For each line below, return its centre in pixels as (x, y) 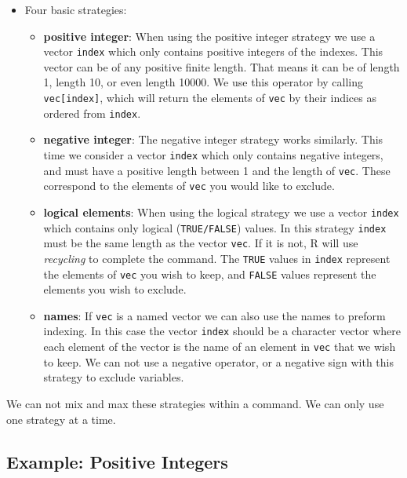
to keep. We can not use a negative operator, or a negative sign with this (218, 361)
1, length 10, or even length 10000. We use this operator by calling (203, 82)
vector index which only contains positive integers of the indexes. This (213, 51)
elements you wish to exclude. (115, 289)
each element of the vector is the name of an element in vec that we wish (220, 347)
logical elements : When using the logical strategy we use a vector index (221, 212)
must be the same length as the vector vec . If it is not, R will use (201, 243)
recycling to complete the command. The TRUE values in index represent (217, 258)
